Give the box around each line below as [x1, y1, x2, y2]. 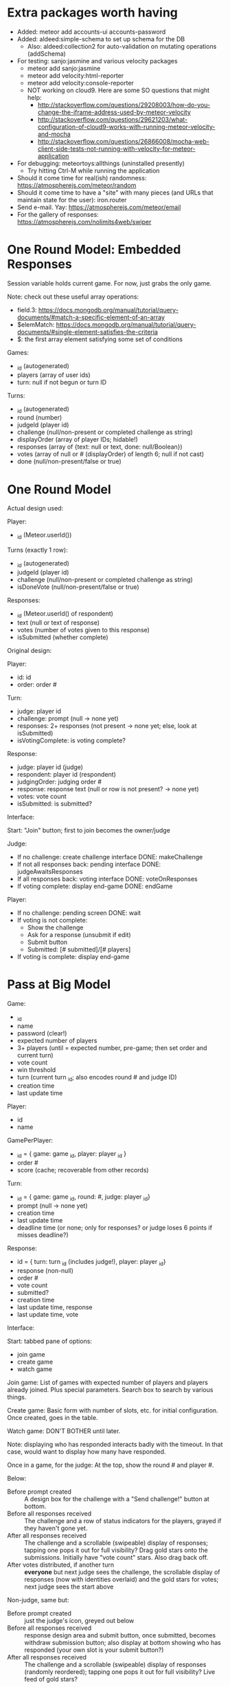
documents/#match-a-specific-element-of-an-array [16, 313, 165, 321]
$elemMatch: [16, 320, 55, 328]
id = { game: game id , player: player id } [16, 1150, 127, 1160]
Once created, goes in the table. [7, 1413, 98, 1421]
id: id [16, 673, 32, 681]
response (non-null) [16, 1266, 74, 1274]
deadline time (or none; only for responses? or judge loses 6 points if [16, 1223, 213, 1232]
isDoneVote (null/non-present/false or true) [16, 583, 139, 591]
